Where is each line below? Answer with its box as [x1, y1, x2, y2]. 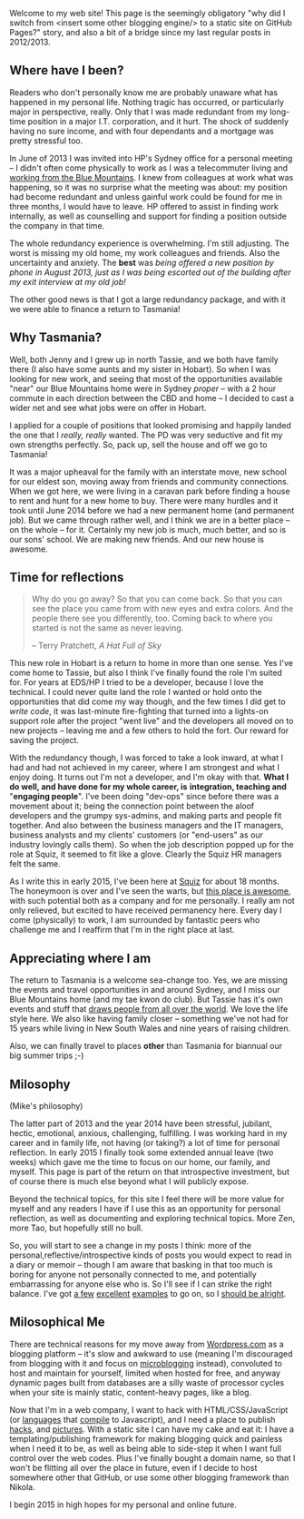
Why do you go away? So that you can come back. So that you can [31, 593, 283, 604]
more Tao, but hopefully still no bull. [9, 1222, 143, 1233]
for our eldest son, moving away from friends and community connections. [9, 475, 289, 486]
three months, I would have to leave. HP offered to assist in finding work [9, 201, 279, 211]
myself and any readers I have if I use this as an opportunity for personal [9, 1203, 281, 1214]
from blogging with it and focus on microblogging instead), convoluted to [9, 1357, 283, 1368]
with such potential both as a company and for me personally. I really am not [9, 896, 295, 906]
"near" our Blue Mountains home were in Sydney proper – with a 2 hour [9, 383, 277, 394]
